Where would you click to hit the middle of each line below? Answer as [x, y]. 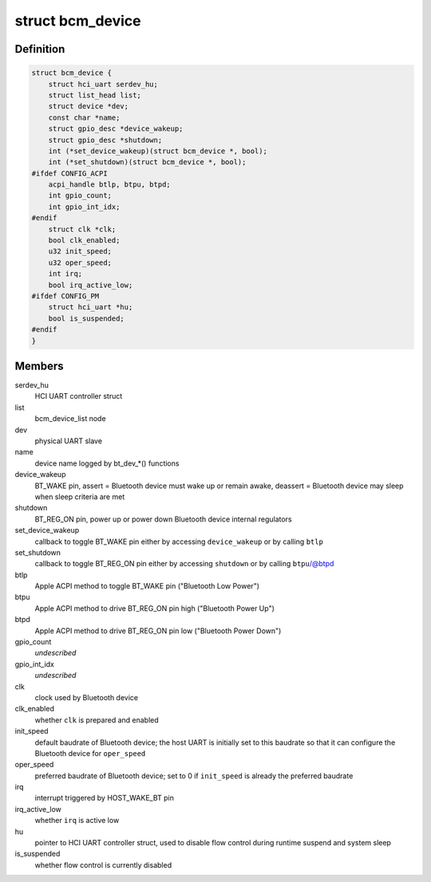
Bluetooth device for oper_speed [90, 753]
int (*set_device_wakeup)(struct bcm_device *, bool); [158, 151]
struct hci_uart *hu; [91, 307]
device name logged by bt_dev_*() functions [107, 463]
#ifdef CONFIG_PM [65, 296]
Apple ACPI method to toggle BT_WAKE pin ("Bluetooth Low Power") [147, 586]
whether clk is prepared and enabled [97, 720]
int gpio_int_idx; [84, 207]
